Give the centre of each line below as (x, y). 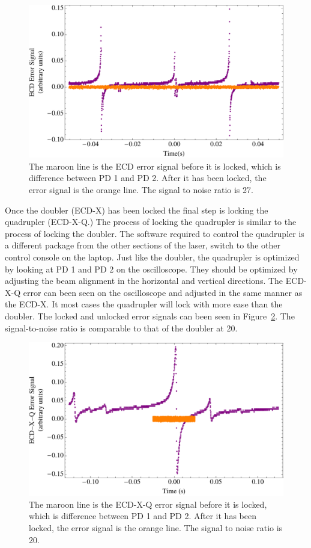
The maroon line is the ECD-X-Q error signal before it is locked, (148, 504)
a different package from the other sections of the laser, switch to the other (143, 245)
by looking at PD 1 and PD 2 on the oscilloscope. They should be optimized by (151, 269)
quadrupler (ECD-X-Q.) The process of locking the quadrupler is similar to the (151, 222)
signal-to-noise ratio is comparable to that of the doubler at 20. (121, 328)
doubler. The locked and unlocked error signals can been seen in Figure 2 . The (150, 316)
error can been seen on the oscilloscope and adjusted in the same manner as (163, 292)
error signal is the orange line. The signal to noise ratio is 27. (141, 190)
